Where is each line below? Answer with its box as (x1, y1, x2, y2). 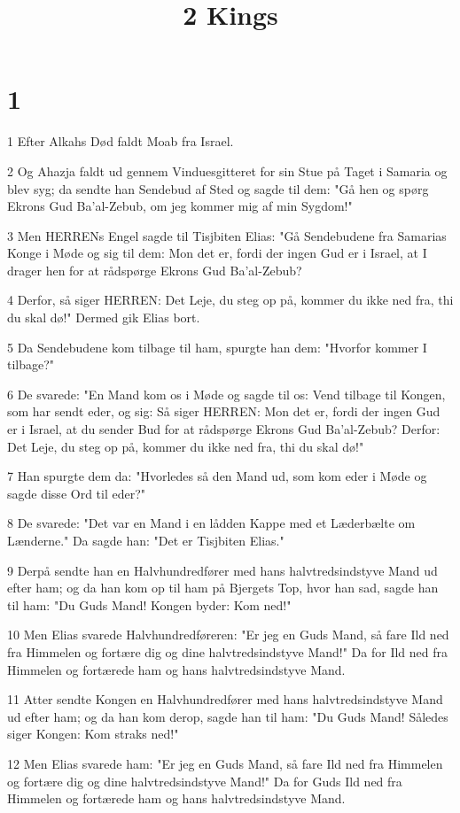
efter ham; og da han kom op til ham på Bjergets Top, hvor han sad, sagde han (7, 578, 439, 597)
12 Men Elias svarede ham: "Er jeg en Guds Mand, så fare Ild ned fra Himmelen (7, 754, 443, 772)
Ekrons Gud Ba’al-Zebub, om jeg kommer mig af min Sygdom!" (7, 197, 353, 215)
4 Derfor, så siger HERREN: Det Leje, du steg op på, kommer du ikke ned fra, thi (7, 290, 454, 309)
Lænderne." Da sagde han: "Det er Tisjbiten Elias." (7, 531, 285, 549)
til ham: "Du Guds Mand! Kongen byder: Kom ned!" (7, 595, 292, 614)
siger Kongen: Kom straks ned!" (7, 724, 179, 743)
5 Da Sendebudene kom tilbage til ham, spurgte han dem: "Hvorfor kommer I (7, 337, 427, 356)
